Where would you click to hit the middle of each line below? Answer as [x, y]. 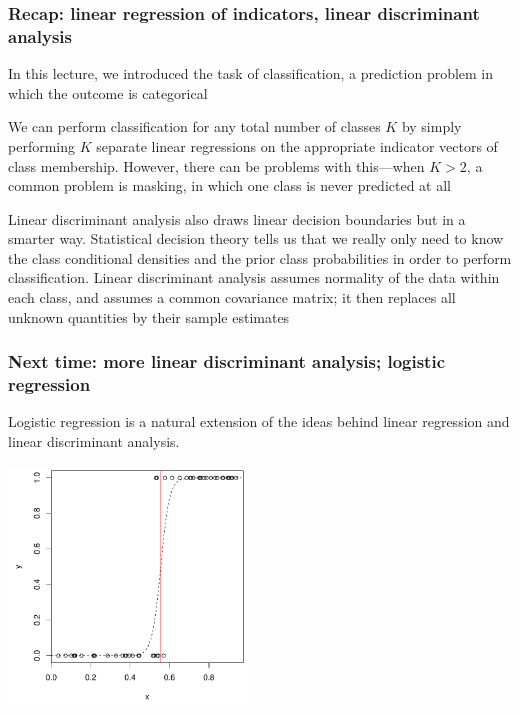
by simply [431, 126]
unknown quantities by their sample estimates [149, 316]
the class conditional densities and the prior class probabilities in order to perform [260, 257]
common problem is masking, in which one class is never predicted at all [230, 185]
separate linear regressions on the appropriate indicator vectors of [297, 145]
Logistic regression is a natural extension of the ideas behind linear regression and [259, 421]
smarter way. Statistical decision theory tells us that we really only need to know [256, 238]
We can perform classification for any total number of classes [194, 126]
